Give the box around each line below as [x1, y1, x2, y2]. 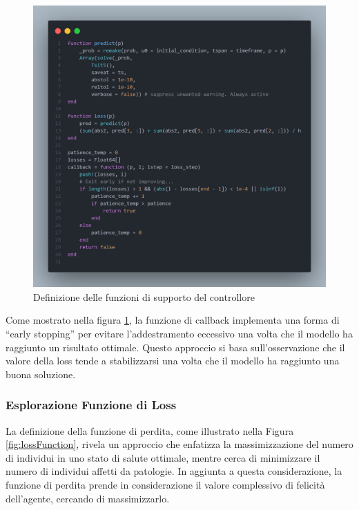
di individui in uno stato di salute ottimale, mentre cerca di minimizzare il [6, 450, 320, 464]
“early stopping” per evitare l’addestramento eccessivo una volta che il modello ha [6, 326, 353, 341]
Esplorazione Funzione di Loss [6, 396, 177, 413]
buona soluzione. [6, 366, 76, 381]
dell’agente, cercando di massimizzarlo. [6, 491, 170, 505]
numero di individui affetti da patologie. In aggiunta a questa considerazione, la [6, 464, 342, 478]
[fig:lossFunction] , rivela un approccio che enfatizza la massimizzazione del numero [6, 437, 353, 451]
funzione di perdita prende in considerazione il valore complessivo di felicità [6, 478, 325, 492]
